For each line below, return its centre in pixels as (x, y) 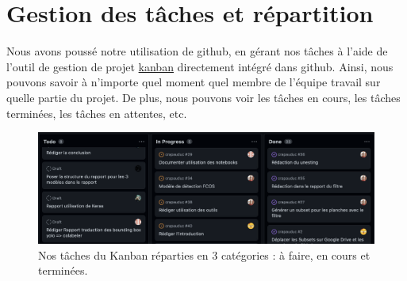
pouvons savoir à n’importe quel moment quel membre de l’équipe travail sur (194, 82)
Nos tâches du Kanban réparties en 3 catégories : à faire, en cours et (204, 254)
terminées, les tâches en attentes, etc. (97, 113)
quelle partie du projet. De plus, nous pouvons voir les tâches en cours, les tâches (203, 97)
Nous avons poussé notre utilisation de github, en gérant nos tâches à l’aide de (197, 51)
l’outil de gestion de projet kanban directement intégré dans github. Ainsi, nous (200, 66)
